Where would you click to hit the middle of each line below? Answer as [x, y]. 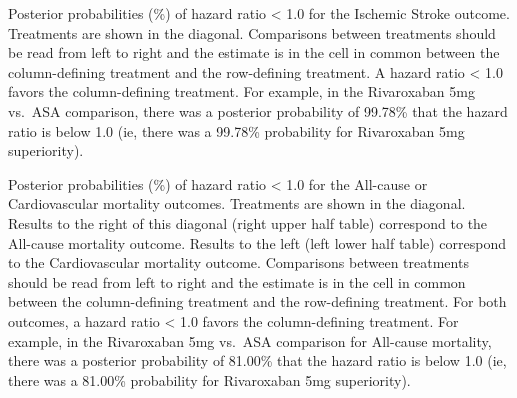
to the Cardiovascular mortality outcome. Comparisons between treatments [238, 262]
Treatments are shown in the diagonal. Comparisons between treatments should [252, 32]
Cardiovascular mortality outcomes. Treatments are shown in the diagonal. [237, 203]
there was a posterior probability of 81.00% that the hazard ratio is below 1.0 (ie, [257, 360]
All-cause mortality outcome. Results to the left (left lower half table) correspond [257, 242]
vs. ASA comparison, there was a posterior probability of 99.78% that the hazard [258, 110]
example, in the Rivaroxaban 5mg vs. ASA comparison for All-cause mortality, [250, 340]
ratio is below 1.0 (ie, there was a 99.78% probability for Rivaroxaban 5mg [236, 130]
